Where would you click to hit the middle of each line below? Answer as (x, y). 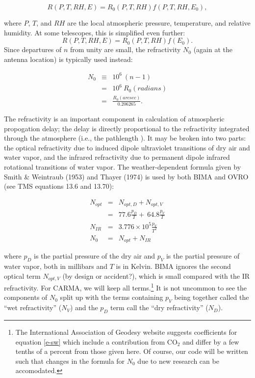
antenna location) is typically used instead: (68, 59)
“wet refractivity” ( (33, 307)
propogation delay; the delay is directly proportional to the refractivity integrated (127, 128)
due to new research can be (178, 361)
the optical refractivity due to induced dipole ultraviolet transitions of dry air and (127, 147)
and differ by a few (211, 341)
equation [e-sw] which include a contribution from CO (96, 341)
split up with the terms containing (112, 297)
